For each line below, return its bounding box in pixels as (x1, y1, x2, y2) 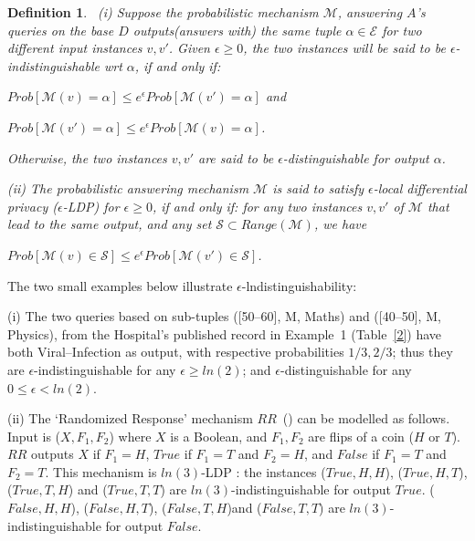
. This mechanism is (45, 462, 157, 481)
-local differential (373, 179, 467, 198)
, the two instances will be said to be (243, 38, 446, 57)
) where (109, 426, 152, 445)
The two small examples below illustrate (7, 276, 233, 295)
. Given (168, 38, 210, 57)
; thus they (392, 342, 453, 361)
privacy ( (7, 196, 58, 215)
